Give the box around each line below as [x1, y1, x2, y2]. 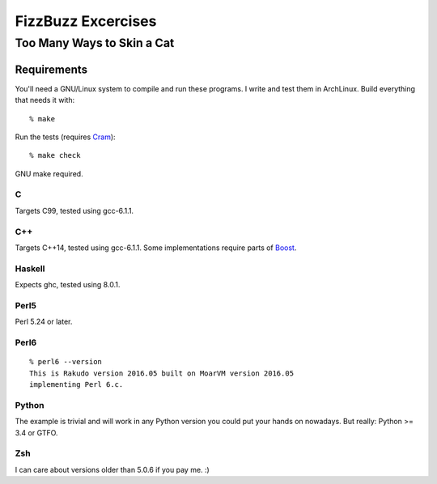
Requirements [15, 62, 88, 76]
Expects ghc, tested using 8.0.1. [15, 280, 121, 290]
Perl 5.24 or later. [15, 316, 73, 327]
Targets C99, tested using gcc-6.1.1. [15, 206, 134, 215]
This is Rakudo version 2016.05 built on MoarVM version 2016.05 [29, 368, 295, 378]
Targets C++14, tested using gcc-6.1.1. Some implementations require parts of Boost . [15, 243, 297, 253]
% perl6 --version [29, 357, 103, 367]
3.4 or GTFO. [15, 427, 58, 437]
